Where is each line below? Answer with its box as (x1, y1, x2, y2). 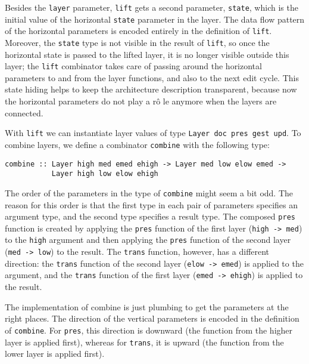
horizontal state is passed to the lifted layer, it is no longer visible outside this (5, 48, 289, 60)
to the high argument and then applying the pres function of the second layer (5, 233, 291, 246)
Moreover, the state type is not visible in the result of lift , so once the (5, 36, 270, 48)
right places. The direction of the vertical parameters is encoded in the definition (5, 312, 299, 325)
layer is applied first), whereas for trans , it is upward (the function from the (5, 335, 284, 348)
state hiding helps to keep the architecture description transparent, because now (5, 83, 297, 95)
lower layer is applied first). (5, 347, 105, 360)
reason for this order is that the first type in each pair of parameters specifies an (5, 198, 298, 211)
